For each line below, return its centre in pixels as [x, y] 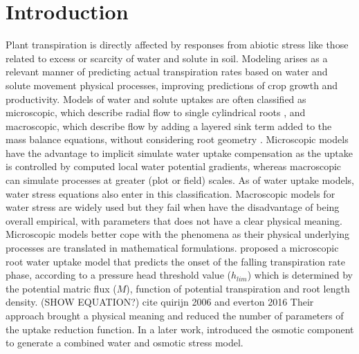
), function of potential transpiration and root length [238, 288]
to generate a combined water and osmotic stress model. [125, 343]
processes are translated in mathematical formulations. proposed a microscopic [172, 248]
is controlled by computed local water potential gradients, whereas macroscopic [174, 166]
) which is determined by [300, 275]
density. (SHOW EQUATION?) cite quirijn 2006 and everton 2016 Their [160, 302]
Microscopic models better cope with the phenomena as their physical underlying [178, 234]
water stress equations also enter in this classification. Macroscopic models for [171, 193]
